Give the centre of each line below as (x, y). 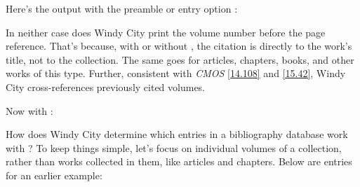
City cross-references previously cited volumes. (106, 86)
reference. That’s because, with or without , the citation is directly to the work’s (179, 46)
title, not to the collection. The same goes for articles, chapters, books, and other (180, 59)
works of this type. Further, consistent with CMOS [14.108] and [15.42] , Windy (176, 73)
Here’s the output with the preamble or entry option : (122, 8)
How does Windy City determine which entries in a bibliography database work (177, 134)
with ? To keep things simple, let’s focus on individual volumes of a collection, (174, 147)
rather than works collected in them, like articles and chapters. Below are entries (179, 161)
